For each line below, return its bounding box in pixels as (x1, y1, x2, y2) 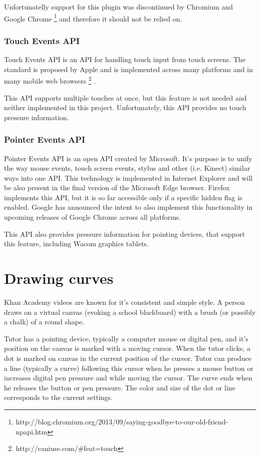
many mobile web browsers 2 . (4, 74, 96, 86)
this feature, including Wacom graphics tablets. (4, 238, 149, 249)
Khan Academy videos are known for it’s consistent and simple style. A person (4, 296, 245, 307)
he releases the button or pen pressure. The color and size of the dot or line (4, 382, 235, 392)
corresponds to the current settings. (4, 392, 113, 402)
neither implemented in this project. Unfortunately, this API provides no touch (4, 102, 246, 113)
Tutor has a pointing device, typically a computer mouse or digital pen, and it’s (4, 333, 248, 343)
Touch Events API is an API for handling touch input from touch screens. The (4, 54, 245, 65)
